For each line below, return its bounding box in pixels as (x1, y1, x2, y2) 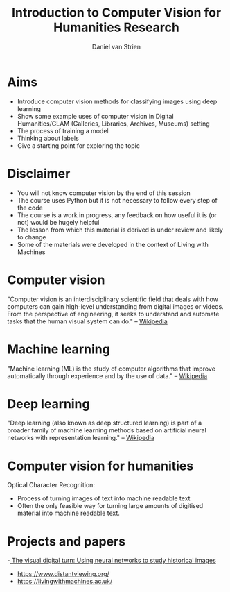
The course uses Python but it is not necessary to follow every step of (17, 196, 218, 204)
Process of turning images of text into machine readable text (17, 494, 191, 502)
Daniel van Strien (92, 42, 141, 51)
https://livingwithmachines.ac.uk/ (17, 577, 113, 586)
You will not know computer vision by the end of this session (17, 189, 191, 197)
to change (17, 232, 46, 241)
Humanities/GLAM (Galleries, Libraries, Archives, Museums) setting (17, 119, 210, 128)
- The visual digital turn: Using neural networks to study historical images (7, 557, 216, 565)
